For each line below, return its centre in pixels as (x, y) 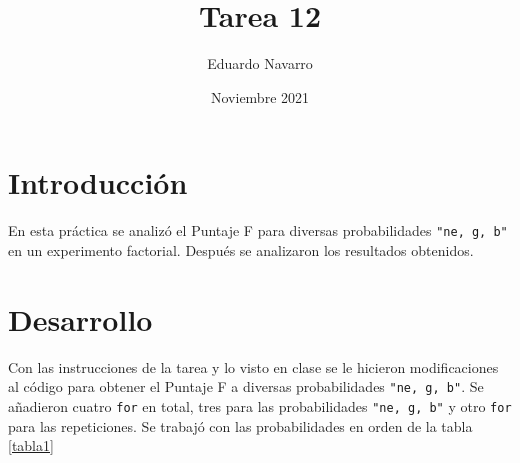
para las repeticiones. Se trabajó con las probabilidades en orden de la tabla (240, 425)
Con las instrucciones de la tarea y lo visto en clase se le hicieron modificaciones (253, 366)
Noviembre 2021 (260, 96)
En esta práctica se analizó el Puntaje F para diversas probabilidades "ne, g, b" (258, 230)
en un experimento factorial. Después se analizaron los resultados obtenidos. (241, 249)
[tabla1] (31, 445)
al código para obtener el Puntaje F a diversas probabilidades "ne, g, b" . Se (246, 386)
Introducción (98, 182)
